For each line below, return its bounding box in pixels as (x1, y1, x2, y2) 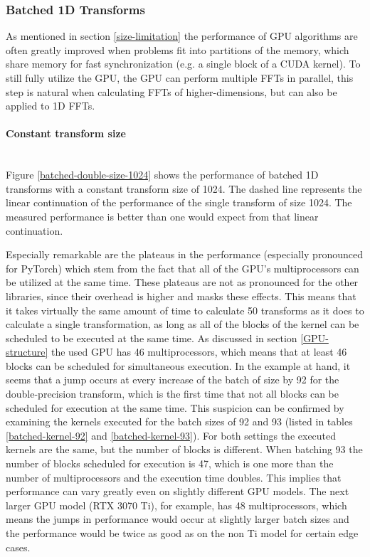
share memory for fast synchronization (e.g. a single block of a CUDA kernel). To (6, 56, 361, 71)
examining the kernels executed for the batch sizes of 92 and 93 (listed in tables (6, 414, 353, 429)
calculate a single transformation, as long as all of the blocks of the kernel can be (6, 317, 359, 331)
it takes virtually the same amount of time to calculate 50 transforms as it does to (6, 302, 364, 317)
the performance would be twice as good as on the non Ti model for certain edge (6, 526, 359, 541)
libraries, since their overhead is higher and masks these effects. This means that (6, 288, 356, 303)
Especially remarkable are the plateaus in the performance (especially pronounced (6, 247, 363, 262)
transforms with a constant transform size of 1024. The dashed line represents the (6, 181, 362, 196)
